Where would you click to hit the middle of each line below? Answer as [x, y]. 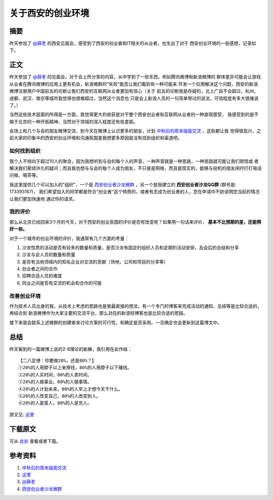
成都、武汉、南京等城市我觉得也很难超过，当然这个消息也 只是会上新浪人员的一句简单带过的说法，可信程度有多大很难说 [134, 98]
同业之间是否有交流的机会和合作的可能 [62, 283]
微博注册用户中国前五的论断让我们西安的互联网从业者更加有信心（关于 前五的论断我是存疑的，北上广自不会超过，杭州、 [134, 91]
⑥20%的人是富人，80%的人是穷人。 [55, 403]
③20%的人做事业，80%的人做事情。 [55, 382]
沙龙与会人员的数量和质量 [49, 255]
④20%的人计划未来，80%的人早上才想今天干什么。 [71, 389]
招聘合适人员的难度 [42, 276]
